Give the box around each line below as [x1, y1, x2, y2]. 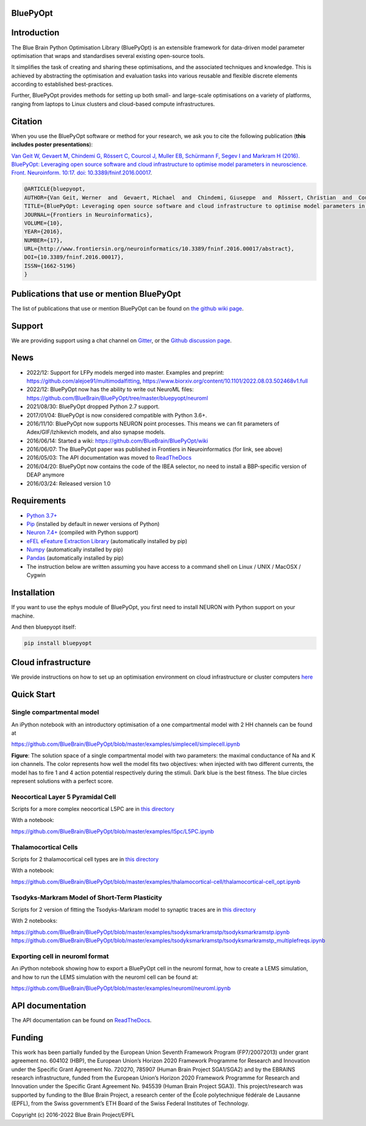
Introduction [11, 27, 60, 38]
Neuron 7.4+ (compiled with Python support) [26, 529, 139, 536]
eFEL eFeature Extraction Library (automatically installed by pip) [26, 537, 188, 544]
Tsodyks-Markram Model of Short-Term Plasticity [11, 893, 162, 901]
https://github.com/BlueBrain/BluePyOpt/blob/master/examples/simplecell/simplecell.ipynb [11, 740, 240, 748]
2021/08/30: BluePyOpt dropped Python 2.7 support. [26, 403, 160, 410]
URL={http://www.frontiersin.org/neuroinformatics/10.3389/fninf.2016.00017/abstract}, [24, 245, 295, 253]
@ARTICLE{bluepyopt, [24, 186, 85, 192]
